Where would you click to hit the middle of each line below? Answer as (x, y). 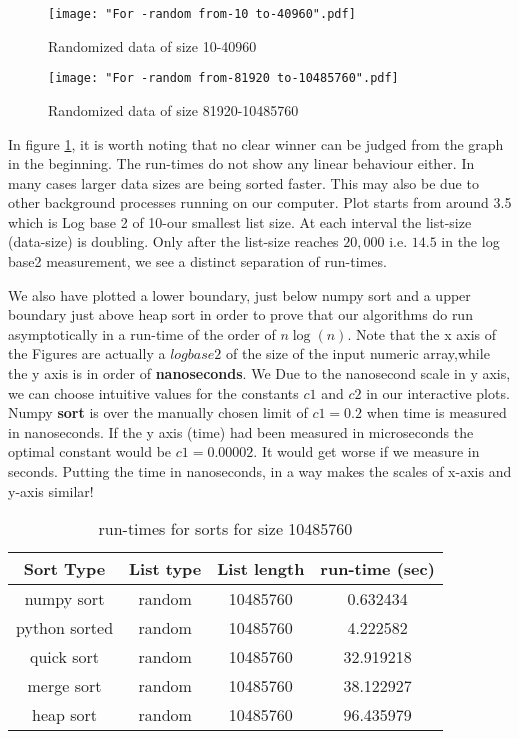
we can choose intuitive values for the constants (153, 392)
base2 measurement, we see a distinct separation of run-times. (197, 261)
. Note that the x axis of (421, 333)
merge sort (64, 686)
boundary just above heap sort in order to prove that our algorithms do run (240, 314)
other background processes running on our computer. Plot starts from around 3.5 (260, 202)
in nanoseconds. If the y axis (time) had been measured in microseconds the (241, 431)
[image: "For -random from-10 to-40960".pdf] (202, 14)
